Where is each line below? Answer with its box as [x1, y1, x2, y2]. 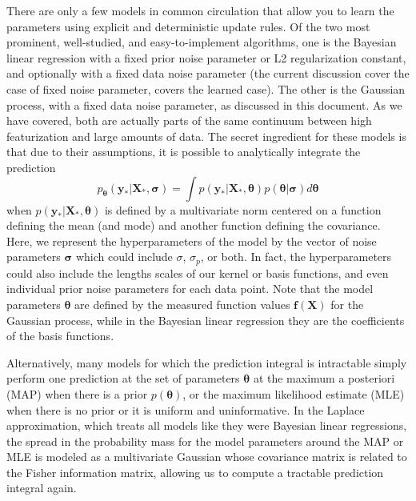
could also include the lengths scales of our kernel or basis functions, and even [6, 264, 389, 281]
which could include [75, 248, 173, 265]
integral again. [6, 479, 77, 496]
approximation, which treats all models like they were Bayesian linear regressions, [6, 417, 407, 434]
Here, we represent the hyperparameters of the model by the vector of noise [6, 232, 377, 249]
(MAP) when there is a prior [6, 385, 148, 402]
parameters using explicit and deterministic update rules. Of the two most [6, 18, 370, 34]
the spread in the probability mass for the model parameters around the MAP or [6, 432, 404, 449]
